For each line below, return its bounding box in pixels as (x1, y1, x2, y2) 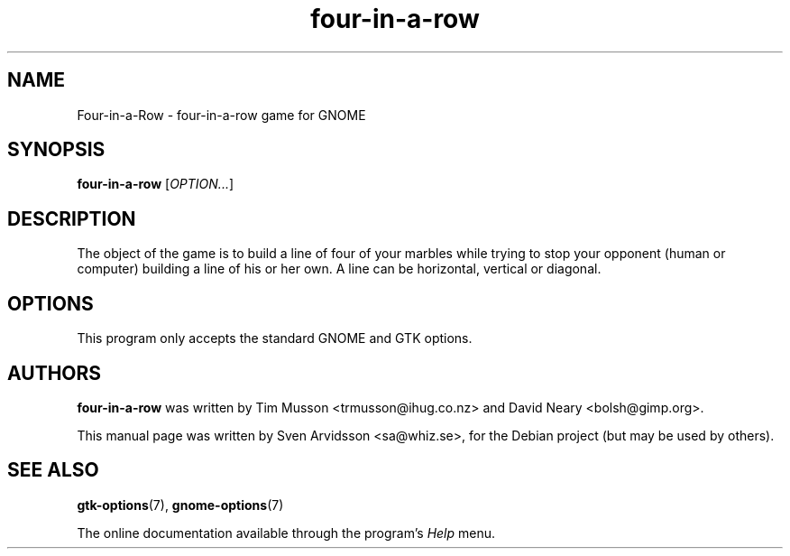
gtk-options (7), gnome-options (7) (77, 496, 284, 513)
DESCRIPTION (7, 207, 136, 230)
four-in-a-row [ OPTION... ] (77, 176, 234, 192)
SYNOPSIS (7, 138, 106, 162)
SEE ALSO (7, 459, 99, 482)
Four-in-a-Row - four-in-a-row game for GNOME (77, 107, 366, 123)
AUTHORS (7, 361, 102, 385)
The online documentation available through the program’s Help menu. (77, 524, 496, 541)
